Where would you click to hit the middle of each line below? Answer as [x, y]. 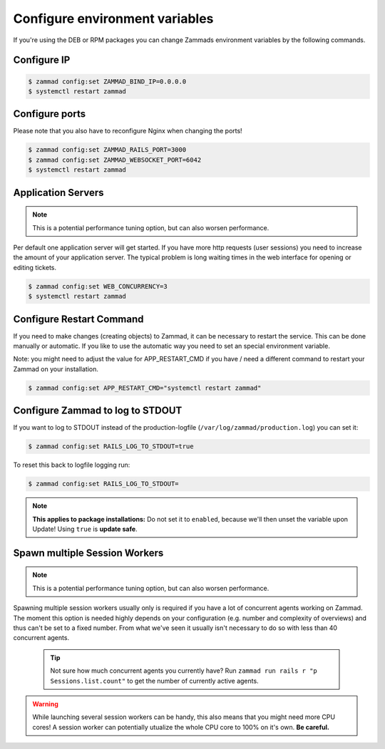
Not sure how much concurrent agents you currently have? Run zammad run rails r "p [184, 671]
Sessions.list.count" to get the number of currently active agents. [155, 681]
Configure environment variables [113, 19]
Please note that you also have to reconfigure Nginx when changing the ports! [128, 131]
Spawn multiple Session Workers [88, 553]
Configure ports [49, 114]
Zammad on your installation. [56, 369]
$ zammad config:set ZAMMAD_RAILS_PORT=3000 [107, 150]
